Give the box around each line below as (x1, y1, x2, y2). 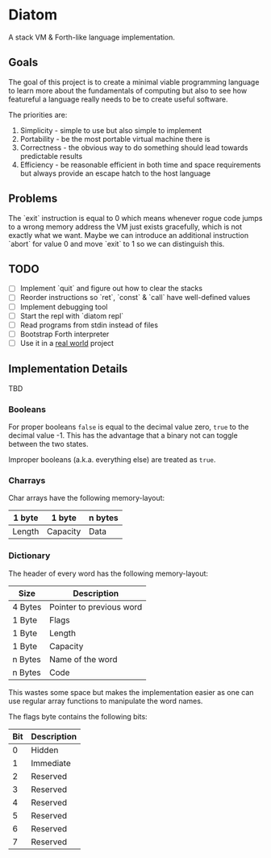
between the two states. (8, 439, 89, 448)
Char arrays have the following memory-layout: (8, 494, 165, 503)
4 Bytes (12, 601, 42, 612)
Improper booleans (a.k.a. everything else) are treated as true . (8, 454, 216, 464)
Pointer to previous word (49, 601, 143, 612)
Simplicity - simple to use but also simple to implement (19, 125, 202, 135)
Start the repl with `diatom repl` (19, 310, 124, 320)
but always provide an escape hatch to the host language (19, 168, 211, 178)
